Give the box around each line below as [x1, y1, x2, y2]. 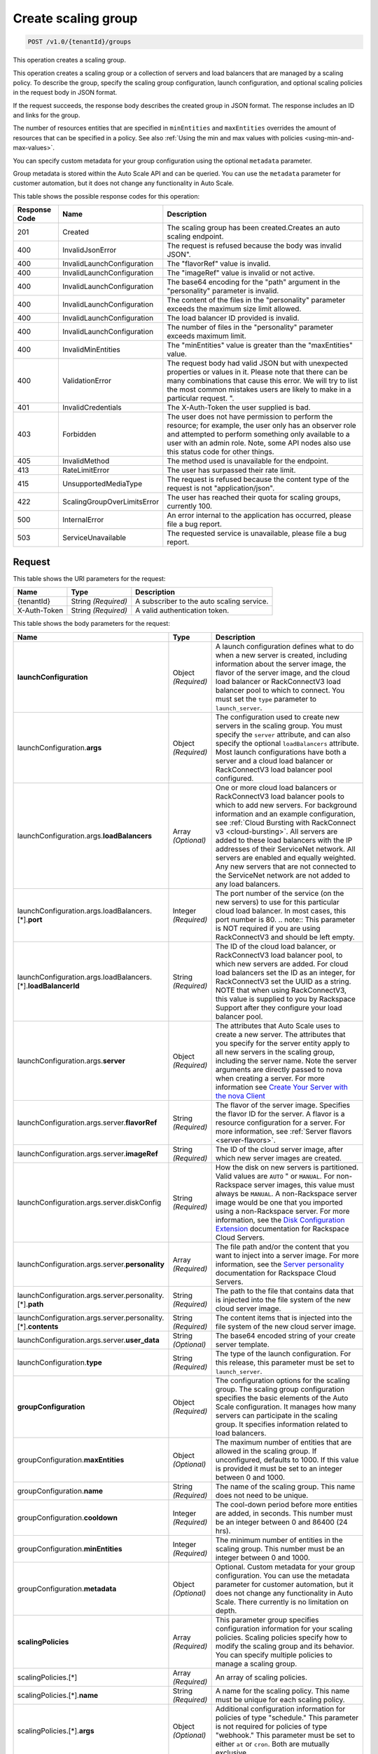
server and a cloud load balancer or [215, 756, 333, 765]
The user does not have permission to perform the [167, 412, 333, 422]
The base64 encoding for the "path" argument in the [167, 277, 341, 287]
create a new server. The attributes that [215, 1029, 346, 1039]
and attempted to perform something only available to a [167, 429, 350, 439]
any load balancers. [215, 879, 281, 889]
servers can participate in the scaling [215, 1410, 338, 1420]
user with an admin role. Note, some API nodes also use [167, 438, 351, 448]
